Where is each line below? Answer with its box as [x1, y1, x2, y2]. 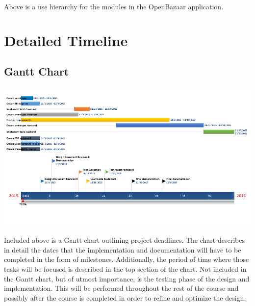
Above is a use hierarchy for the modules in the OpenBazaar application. [4, 1, 224, 11]
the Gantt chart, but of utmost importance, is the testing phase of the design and [4, 273, 250, 283]
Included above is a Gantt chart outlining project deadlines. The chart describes [4, 235, 245, 245]
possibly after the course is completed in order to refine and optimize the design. [4, 292, 246, 303]
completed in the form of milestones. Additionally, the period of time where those [4, 254, 249, 264]
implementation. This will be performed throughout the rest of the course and [4, 283, 239, 293]
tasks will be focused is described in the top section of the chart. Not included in [4, 264, 247, 274]
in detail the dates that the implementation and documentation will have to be [4, 244, 241, 255]
